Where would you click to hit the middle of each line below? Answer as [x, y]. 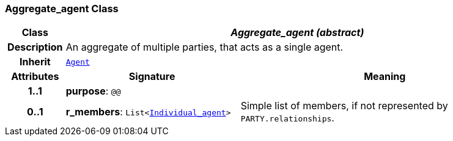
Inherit [35, 62]
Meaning [385, 77]
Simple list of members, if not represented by [344, 106]
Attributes [35, 77]
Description [35, 47]
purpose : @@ [93, 91]
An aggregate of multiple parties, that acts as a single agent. [204, 47]
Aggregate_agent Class [62, 9]
